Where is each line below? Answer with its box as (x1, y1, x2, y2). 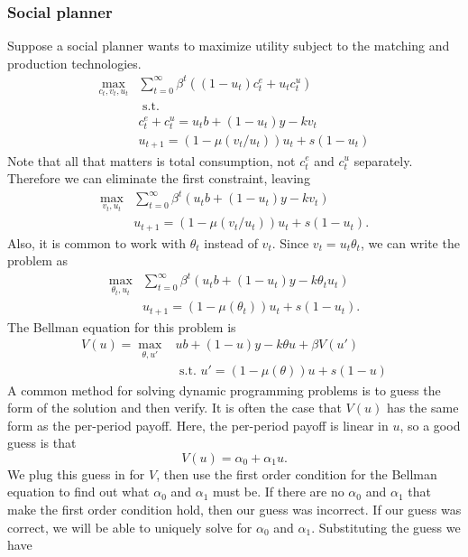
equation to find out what (7, 482, 150, 501)
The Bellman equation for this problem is (7, 317, 236, 336)
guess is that (7, 433, 77, 452)
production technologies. (7, 53, 142, 72)
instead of (204, 233, 258, 252)
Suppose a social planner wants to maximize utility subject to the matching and (7, 36, 450, 55)
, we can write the (360, 233, 460, 252)
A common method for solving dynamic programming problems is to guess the (7, 380, 441, 399)
